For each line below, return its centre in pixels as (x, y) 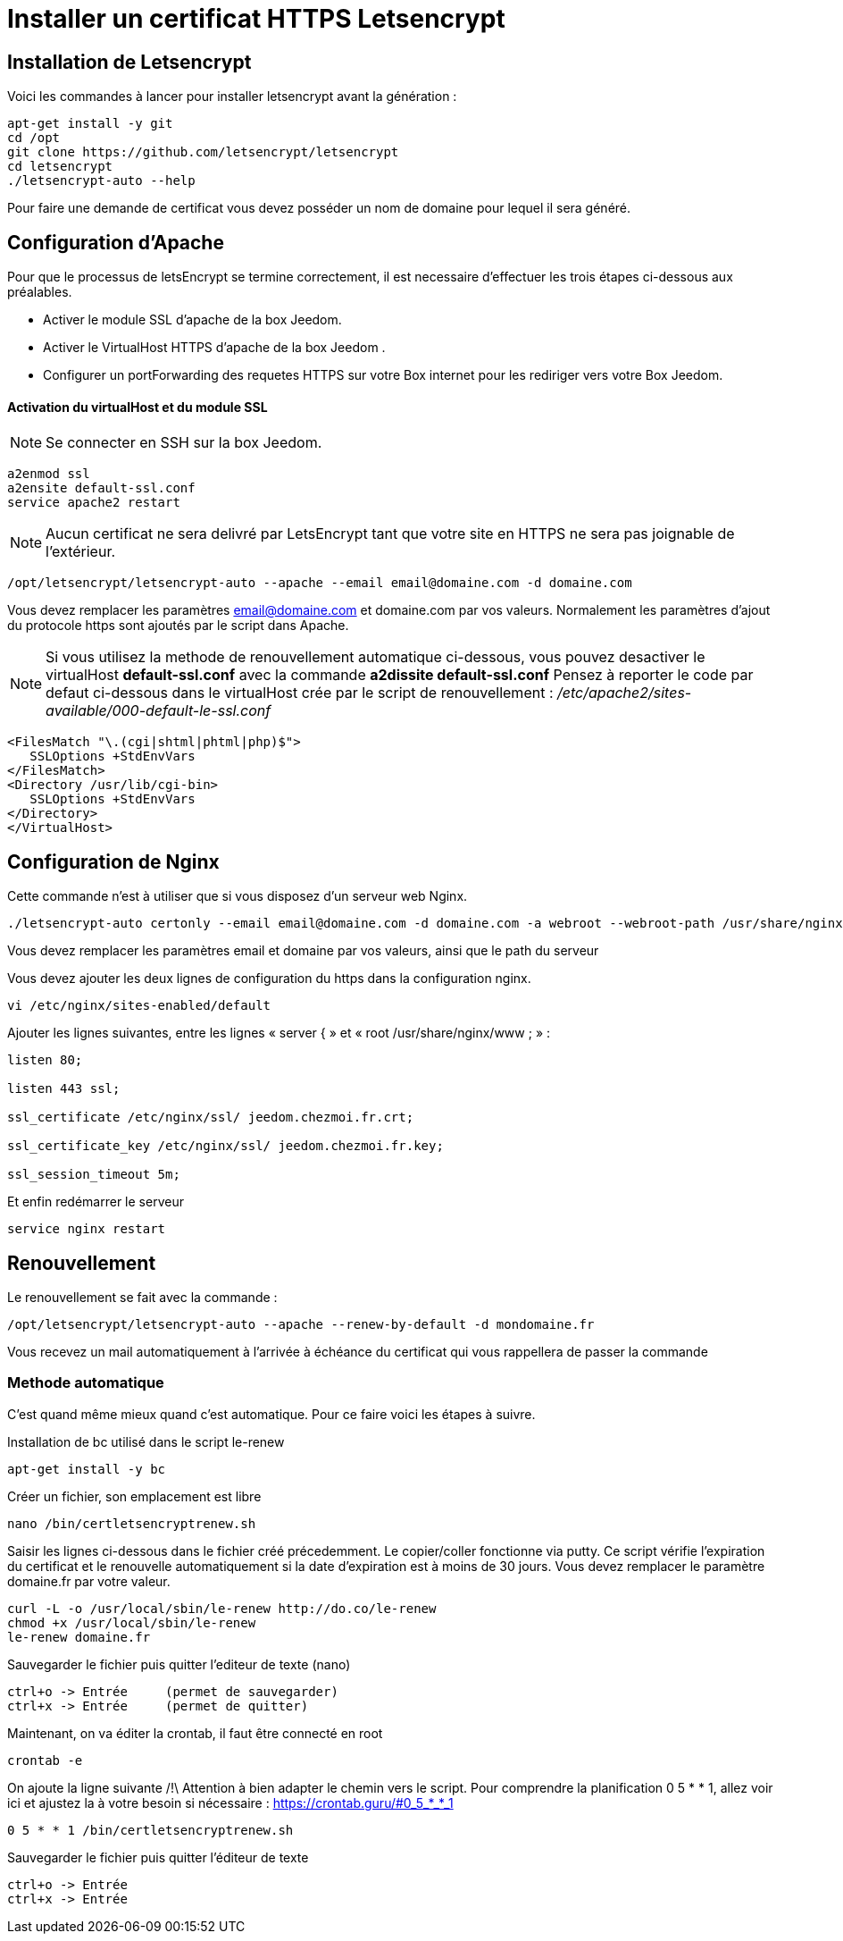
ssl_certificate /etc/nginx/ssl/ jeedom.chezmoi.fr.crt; (211, 1118)
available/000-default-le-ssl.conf (159, 711)
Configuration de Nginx (113, 861)
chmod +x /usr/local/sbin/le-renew (132, 1622)
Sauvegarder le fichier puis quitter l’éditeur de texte (158, 1857)
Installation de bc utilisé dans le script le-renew (146, 1441)
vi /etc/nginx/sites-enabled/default (139, 1006)
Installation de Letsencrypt (129, 62)
